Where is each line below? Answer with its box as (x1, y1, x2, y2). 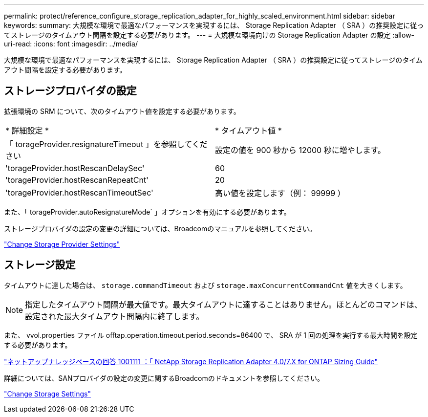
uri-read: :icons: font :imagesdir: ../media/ (4, 40, 138, 48)
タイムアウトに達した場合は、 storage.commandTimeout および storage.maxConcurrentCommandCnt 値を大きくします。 (4, 281, 407, 289)
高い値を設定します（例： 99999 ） (215, 188, 345, 198)
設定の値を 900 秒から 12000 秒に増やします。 (215, 145, 386, 155)
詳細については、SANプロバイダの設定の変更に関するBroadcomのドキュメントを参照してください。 (4, 373, 324, 382)
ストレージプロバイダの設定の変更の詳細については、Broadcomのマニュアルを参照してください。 (4, 224, 317, 233)
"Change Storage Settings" (4, 389, 91, 398)
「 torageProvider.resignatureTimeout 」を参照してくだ (5, 139, 208, 149)
